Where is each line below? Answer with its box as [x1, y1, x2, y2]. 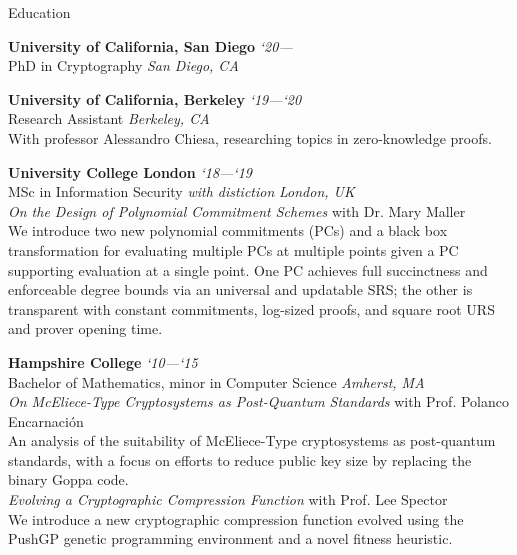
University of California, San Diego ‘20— [8, 35, 293, 56]
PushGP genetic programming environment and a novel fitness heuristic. [8, 528, 453, 549]
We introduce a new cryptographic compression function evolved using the [8, 508, 464, 529]
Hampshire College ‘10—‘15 [8, 351, 198, 372]
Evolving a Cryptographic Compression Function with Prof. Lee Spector [8, 489, 448, 510]
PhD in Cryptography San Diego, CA [8, 55, 239, 76]
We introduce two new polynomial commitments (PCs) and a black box [8, 220, 448, 241]
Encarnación [8, 410, 84, 431]
